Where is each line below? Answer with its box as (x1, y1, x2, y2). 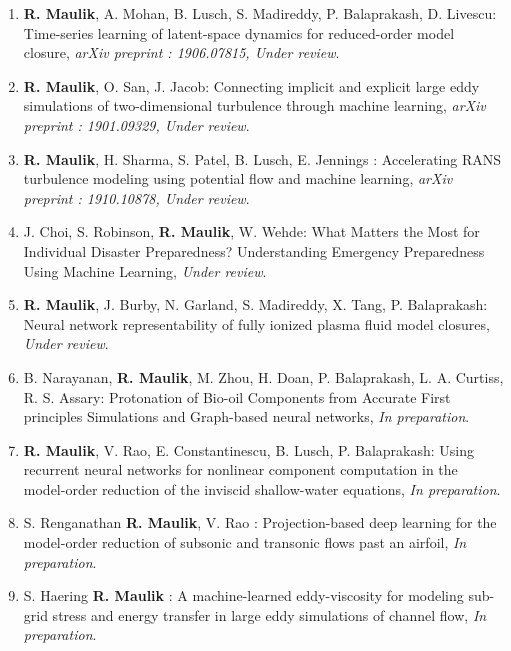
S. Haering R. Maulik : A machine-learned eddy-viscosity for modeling (23, 585, 464, 606)
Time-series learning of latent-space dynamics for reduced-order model (23, 22, 455, 43)
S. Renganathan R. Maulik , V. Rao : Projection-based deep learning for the (23, 512, 497, 533)
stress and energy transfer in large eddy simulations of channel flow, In (52, 604, 487, 625)
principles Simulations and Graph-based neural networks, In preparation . (23, 406, 470, 427)
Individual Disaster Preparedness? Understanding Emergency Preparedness (23, 240, 485, 261)
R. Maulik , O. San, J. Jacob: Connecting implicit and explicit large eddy (23, 75, 480, 96)
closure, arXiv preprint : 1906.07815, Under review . (23, 42, 340, 63)
